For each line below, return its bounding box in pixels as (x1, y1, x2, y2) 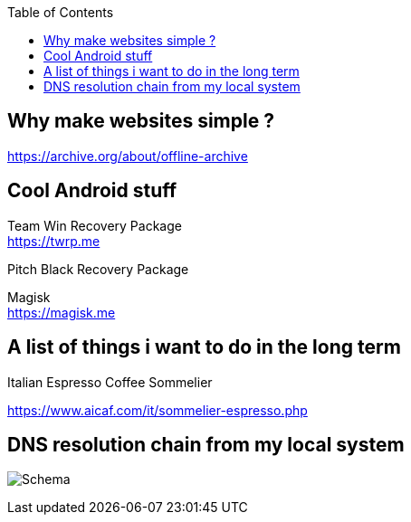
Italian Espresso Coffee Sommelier (7, 374, 213, 390)
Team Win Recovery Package (7, 217, 182, 233)
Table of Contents (7, 5, 114, 20)
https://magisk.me (7, 304, 116, 320)
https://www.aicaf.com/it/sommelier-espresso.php (7, 402, 308, 418)
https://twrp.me (7, 233, 100, 249)
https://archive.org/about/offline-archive (7, 147, 248, 164)
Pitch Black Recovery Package (7, 261, 189, 277)
